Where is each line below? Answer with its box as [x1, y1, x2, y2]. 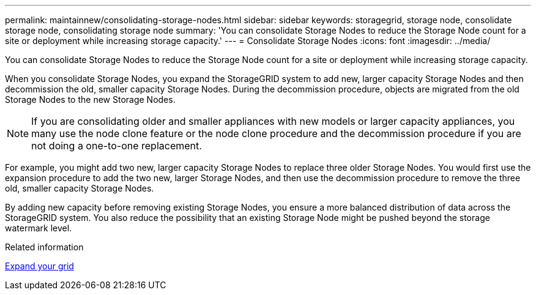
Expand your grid [5, 261, 74, 271]
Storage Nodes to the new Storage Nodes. [5, 94, 176, 105]
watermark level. [5, 223, 72, 233]
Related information [5, 242, 84, 252]
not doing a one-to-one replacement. [31, 140, 202, 152]
